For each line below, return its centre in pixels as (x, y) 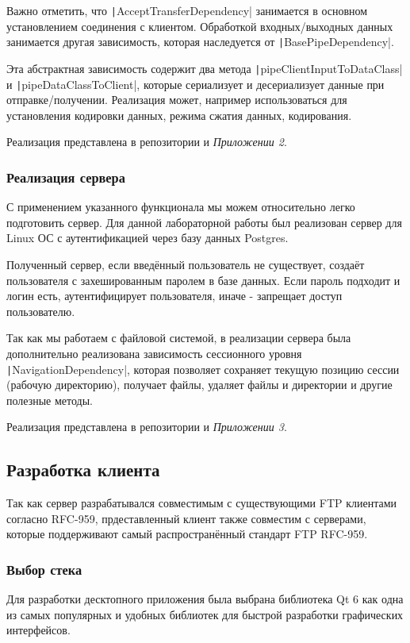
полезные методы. (50, 400)
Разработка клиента (83, 470)
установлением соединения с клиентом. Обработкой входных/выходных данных (200, 26)
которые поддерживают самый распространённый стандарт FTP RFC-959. (187, 534)
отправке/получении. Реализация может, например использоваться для (177, 100)
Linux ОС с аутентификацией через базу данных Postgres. (148, 238)
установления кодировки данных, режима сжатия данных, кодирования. (179, 115)
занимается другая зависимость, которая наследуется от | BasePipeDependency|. (200, 42)
